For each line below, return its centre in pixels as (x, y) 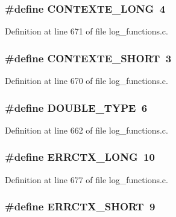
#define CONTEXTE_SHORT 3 (88, 58)
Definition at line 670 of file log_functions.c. (86, 81)
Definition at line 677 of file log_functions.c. (86, 179)
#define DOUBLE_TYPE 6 (76, 107)
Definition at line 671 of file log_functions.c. (86, 31)
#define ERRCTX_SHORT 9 (80, 206)
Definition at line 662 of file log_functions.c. (86, 130)
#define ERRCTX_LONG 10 (80, 157)
